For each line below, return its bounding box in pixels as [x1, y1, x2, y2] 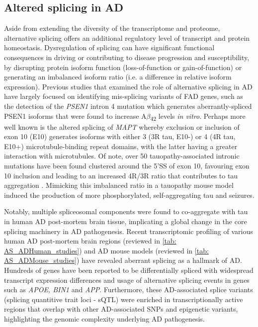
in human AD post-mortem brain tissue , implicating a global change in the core [4, 216, 247, 227]
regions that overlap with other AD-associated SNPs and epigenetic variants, [4, 304, 238, 314]
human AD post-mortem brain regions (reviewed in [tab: [4, 236, 176, 246]
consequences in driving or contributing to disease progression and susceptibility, [4, 52, 250, 62]
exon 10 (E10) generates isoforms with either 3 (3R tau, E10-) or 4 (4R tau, [4, 131, 236, 142]
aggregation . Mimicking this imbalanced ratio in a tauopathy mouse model [4, 180, 234, 190]
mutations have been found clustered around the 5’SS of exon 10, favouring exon [4, 161, 250, 171]
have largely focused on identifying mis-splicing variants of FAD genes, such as [4, 91, 243, 101]
